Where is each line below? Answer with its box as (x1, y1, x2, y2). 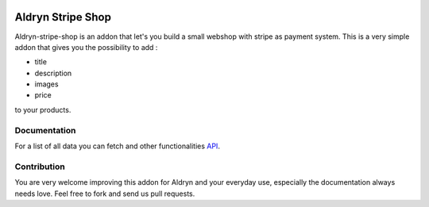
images (34, 79, 59, 89)
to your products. (14, 105, 71, 114)
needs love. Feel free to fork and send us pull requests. (14, 189, 195, 198)
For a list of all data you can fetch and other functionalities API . (14, 141, 220, 151)
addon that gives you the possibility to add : (14, 42, 158, 52)
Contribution (14, 161, 65, 172)
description (34, 68, 72, 78)
